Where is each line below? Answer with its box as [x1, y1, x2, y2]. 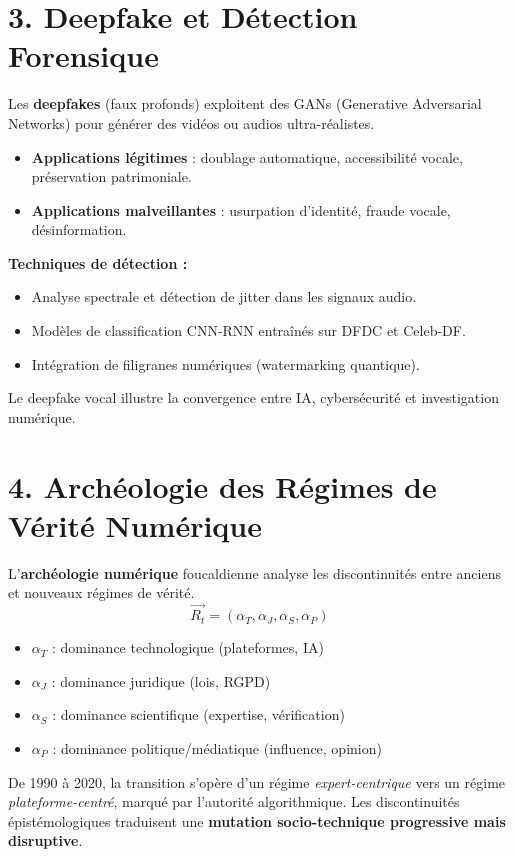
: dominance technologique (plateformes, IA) [51, 637, 324, 658]
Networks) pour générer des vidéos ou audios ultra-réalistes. [8, 112, 375, 133]
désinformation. [31, 219, 127, 240]
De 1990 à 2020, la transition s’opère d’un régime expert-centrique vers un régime [8, 771, 506, 792]
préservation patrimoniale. [31, 166, 192, 187]
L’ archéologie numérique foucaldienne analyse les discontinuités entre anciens [8, 562, 501, 583]
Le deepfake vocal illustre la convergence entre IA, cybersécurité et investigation [8, 387, 499, 408]
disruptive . [8, 830, 83, 851]
